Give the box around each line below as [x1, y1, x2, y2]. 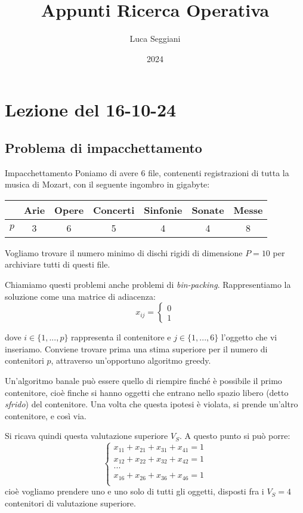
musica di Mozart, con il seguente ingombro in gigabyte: [5, 178, 210, 191]
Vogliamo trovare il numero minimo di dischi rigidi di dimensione [5, 246, 243, 259]
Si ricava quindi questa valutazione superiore [5, 429, 168, 442]
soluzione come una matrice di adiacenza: [5, 290, 156, 302]
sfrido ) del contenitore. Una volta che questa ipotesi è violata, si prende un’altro [5, 398, 298, 410]
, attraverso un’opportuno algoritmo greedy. [51, 354, 211, 367]
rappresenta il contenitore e [71, 331, 171, 343]
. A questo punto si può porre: [179, 429, 290, 442]
